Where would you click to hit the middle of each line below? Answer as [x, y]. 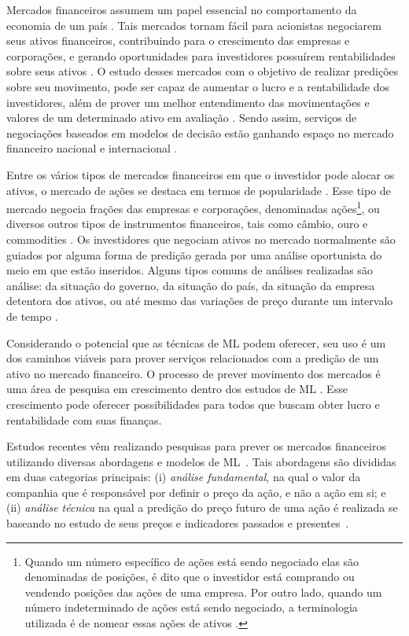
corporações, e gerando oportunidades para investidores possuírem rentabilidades [201, 55]
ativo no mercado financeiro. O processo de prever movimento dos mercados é [193, 373]
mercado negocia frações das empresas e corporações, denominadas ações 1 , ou [193, 207]
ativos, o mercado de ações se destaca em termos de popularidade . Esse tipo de [199, 190]
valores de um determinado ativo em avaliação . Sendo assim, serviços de [182, 118]
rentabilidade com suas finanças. [84, 419]
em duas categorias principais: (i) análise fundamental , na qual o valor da [184, 477]
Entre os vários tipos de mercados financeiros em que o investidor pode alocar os [201, 174]
